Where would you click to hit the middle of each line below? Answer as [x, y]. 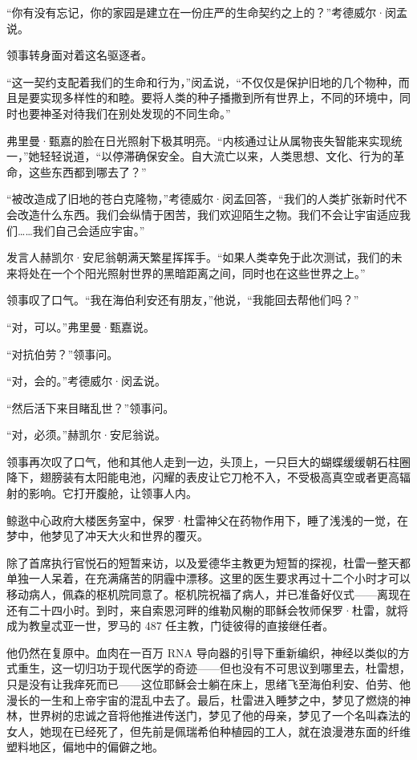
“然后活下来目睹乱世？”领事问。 [91, 407]
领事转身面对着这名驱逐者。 [79, 55]
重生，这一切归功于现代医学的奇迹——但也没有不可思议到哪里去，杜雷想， [214, 668]
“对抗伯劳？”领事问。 [63, 354]
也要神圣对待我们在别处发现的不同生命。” [124, 113]
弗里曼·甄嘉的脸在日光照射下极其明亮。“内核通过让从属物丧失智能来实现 [199, 140]
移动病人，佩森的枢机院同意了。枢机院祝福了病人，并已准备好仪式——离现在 [208, 594]
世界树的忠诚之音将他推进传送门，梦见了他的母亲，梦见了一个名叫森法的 [219, 715]
